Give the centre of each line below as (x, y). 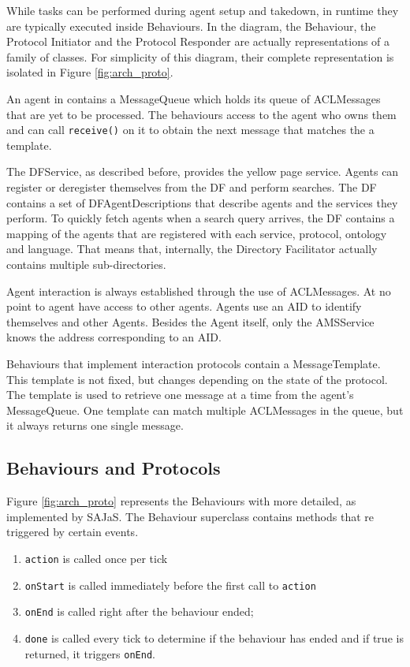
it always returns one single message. (95, 425)
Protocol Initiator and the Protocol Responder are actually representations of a (198, 41)
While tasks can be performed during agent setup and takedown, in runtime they (203, 10)
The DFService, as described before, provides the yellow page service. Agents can (203, 171)
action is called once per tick (96, 558)
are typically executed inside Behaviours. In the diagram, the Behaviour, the (191, 26)
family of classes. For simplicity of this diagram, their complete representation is (200, 56)
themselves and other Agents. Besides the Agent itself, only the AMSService (190, 321)
